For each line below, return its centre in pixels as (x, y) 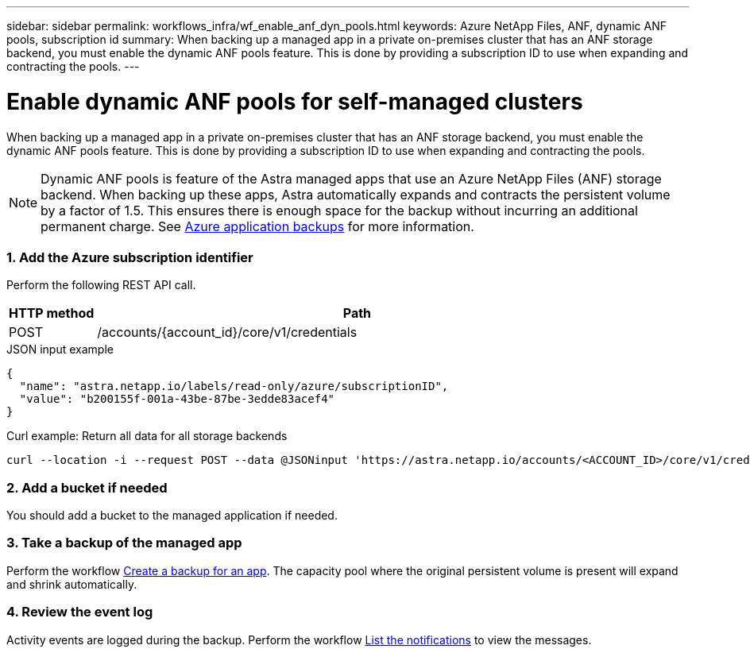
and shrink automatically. (72, 584)
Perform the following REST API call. (101, 285)
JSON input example (60, 350)
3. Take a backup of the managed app (124, 543)
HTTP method (52, 313)
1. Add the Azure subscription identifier (130, 257)
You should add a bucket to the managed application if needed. (172, 515)
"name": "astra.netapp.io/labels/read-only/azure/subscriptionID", (234, 386)
